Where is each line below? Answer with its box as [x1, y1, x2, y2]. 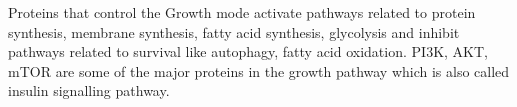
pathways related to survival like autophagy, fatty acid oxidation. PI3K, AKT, [8, 41, 488, 62]
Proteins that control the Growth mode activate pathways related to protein [8, 2, 476, 22]
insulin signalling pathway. [8, 80, 170, 101]
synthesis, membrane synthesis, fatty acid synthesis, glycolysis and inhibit [8, 21, 460, 42]
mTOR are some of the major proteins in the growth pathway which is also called [8, 60, 510, 81]
